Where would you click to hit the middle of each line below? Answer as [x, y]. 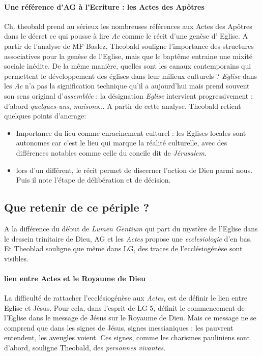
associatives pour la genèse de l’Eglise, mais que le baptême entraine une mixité [128, 56]
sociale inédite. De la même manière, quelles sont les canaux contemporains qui [128, 66]
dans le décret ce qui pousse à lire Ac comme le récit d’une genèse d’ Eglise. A [126, 36]
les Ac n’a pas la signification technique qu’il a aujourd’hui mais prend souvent [127, 86]
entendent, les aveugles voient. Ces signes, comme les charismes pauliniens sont [127, 337]
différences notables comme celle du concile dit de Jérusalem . [111, 152]
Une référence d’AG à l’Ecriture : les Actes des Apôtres [104, 6]
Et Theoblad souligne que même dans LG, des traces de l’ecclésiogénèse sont [123, 248]
